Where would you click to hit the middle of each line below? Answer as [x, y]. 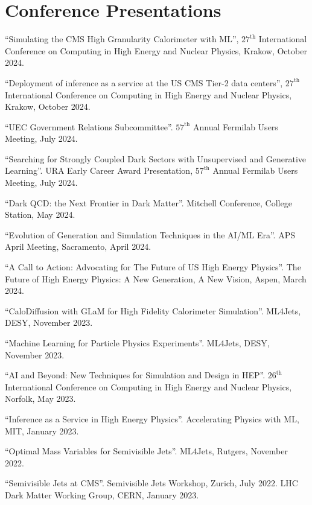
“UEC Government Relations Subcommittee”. [89, 126]
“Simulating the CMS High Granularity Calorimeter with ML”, [122, 39]
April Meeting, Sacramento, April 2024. [78, 246]
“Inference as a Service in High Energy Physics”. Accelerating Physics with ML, [152, 418]
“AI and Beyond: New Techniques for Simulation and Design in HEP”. [135, 375]
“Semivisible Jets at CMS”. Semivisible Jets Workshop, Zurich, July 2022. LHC [151, 483]
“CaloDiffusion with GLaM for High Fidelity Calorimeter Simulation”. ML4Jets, [153, 310]
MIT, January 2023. [42, 430]
